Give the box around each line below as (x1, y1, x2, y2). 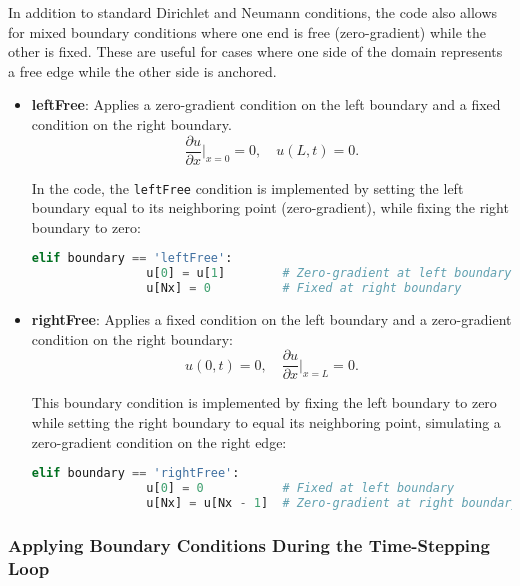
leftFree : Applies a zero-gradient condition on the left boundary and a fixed (31, 94, 501, 115)
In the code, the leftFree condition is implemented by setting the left (31, 177, 464, 198)
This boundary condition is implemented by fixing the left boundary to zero (31, 392, 497, 413)
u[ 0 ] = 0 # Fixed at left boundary (146, 481, 455, 495)
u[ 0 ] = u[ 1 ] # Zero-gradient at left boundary (146, 266, 512, 281)
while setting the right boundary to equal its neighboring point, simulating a (31, 411, 501, 432)
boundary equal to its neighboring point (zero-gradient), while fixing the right (31, 197, 509, 218)
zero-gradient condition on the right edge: (31, 431, 287, 452)
